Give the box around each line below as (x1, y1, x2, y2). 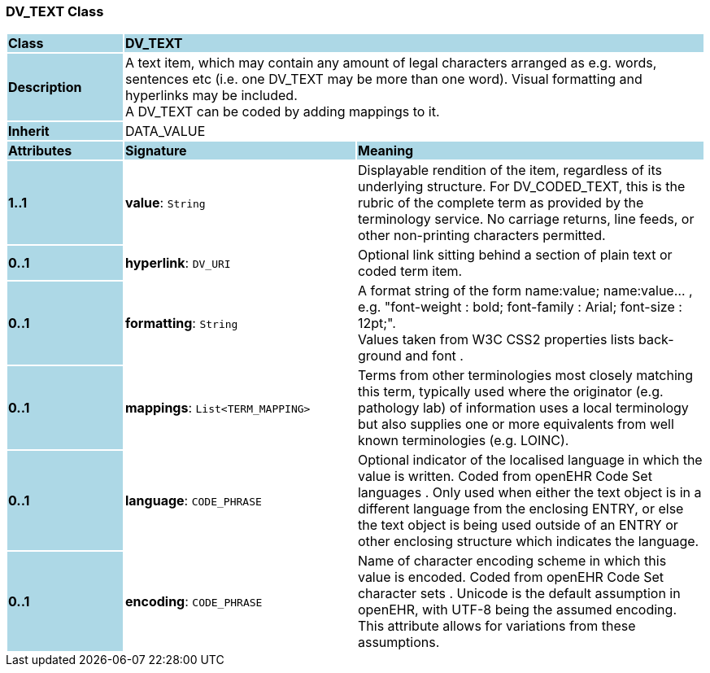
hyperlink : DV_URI (124, 255, 231, 272)
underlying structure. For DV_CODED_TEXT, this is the (357, 178, 686, 195)
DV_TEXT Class (6, 3, 104, 20)
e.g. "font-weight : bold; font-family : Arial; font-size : (357, 299, 682, 316)
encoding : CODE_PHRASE (124, 593, 263, 610)
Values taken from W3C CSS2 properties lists (357, 331, 635, 348)
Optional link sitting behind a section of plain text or (357, 247, 673, 264)
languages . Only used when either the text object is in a (357, 484, 702, 501)
